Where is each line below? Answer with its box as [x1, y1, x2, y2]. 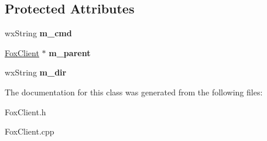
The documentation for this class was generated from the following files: [5, 85, 263, 98]
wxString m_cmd [5, 27, 72, 39]
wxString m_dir [5, 66, 67, 78]
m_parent [49, 46, 91, 59]
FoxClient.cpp [5, 125, 54, 137]
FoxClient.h [5, 105, 46, 118]
